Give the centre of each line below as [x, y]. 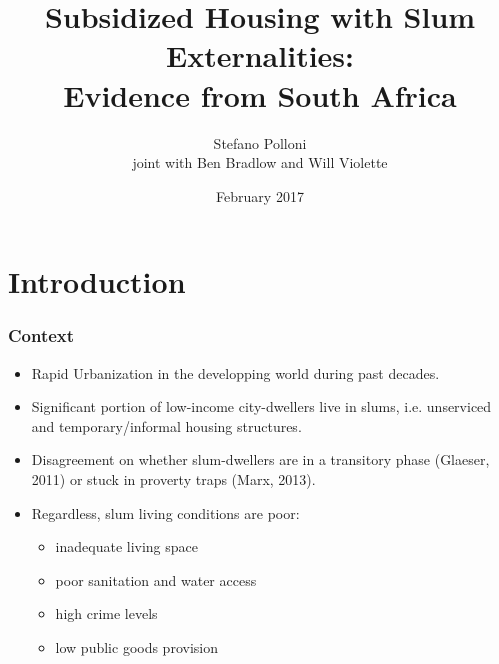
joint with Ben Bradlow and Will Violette [260, 162]
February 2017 [260, 195]
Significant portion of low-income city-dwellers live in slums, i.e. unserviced [261, 406]
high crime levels [106, 613]
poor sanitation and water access [156, 579]
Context [41, 335]
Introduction [97, 281]
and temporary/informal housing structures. [166, 425]
